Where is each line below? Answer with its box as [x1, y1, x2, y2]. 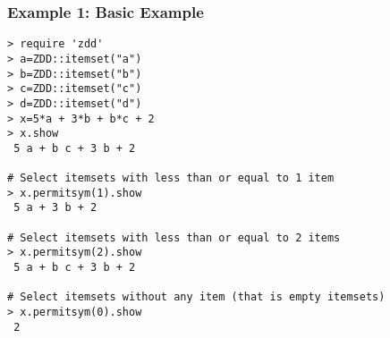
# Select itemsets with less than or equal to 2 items [7, 231, 341, 244]
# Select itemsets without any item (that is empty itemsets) [7, 291, 386, 304]
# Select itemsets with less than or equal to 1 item [7, 172, 335, 185]
